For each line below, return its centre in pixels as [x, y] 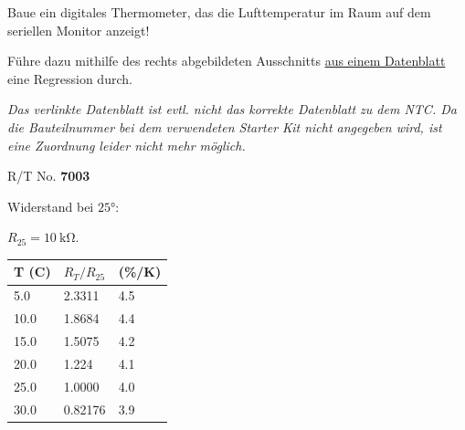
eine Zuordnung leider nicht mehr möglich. [127, 145]
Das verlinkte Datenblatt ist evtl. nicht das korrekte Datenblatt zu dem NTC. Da [232, 109]
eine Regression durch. [70, 78]
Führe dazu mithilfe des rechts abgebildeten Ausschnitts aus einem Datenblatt [227, 61]
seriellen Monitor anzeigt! [79, 30]
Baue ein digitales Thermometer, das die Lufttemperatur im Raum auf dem [219, 12]
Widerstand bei [51, 206]
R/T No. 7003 [49, 176]
